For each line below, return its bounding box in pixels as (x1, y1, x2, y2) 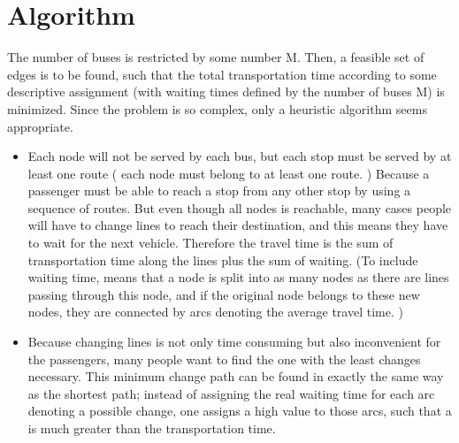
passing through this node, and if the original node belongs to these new (27, 285, 420, 303)
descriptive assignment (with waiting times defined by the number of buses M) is (7, 82, 445, 101)
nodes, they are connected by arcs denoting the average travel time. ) (27, 302, 403, 321)
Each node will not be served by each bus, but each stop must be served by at (27, 147, 452, 165)
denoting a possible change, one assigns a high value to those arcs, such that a (27, 401, 452, 420)
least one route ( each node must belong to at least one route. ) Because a (27, 164, 430, 182)
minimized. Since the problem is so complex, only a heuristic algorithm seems (7, 99, 427, 118)
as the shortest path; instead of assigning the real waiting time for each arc (27, 384, 435, 402)
